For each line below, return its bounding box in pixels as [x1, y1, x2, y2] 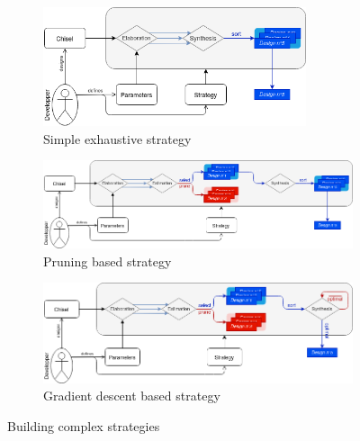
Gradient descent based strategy [43, 386, 220, 405]
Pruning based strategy [43, 251, 172, 270]
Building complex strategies [7, 416, 160, 435]
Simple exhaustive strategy [43, 129, 192, 148]
